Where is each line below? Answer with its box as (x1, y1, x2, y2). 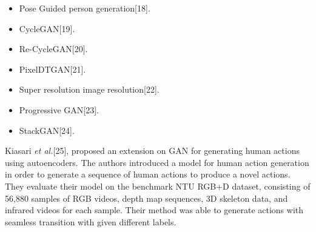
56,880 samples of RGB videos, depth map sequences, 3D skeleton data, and (5, 191, 288, 204)
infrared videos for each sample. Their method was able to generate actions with (5, 204, 304, 216)
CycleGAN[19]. (19, 22, 75, 35)
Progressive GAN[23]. (19, 103, 99, 116)
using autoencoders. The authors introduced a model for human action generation (5, 156, 309, 168)
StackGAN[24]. (19, 124, 75, 136)
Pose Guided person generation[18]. (19, 2, 150, 14)
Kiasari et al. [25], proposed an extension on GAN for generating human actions (5, 144, 300, 157)
